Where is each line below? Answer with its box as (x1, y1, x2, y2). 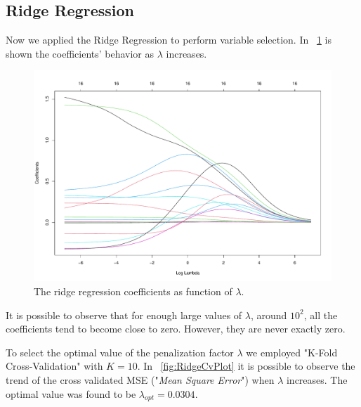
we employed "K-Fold (246, 344, 338, 359)
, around (250, 307, 287, 322)
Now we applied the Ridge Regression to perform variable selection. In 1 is (6, 32, 332, 47)
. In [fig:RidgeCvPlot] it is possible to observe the (137, 358, 355, 373)
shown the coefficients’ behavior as (6, 46, 155, 60)
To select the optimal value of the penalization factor (6, 344, 234, 359)
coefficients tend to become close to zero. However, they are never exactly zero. (6, 321, 346, 336)
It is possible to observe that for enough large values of (6, 307, 242, 322)
